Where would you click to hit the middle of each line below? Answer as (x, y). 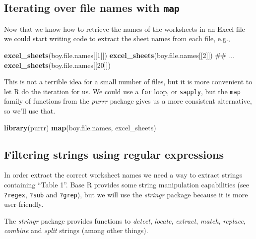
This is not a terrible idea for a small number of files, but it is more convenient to (128, 82)
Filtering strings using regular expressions (114, 154)
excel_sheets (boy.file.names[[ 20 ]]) (58, 65)
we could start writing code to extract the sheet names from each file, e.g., (117, 38)
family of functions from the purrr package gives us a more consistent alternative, (128, 101)
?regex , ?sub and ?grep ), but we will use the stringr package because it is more (126, 194)
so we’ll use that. (30, 111)
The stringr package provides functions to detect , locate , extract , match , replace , (125, 220)
